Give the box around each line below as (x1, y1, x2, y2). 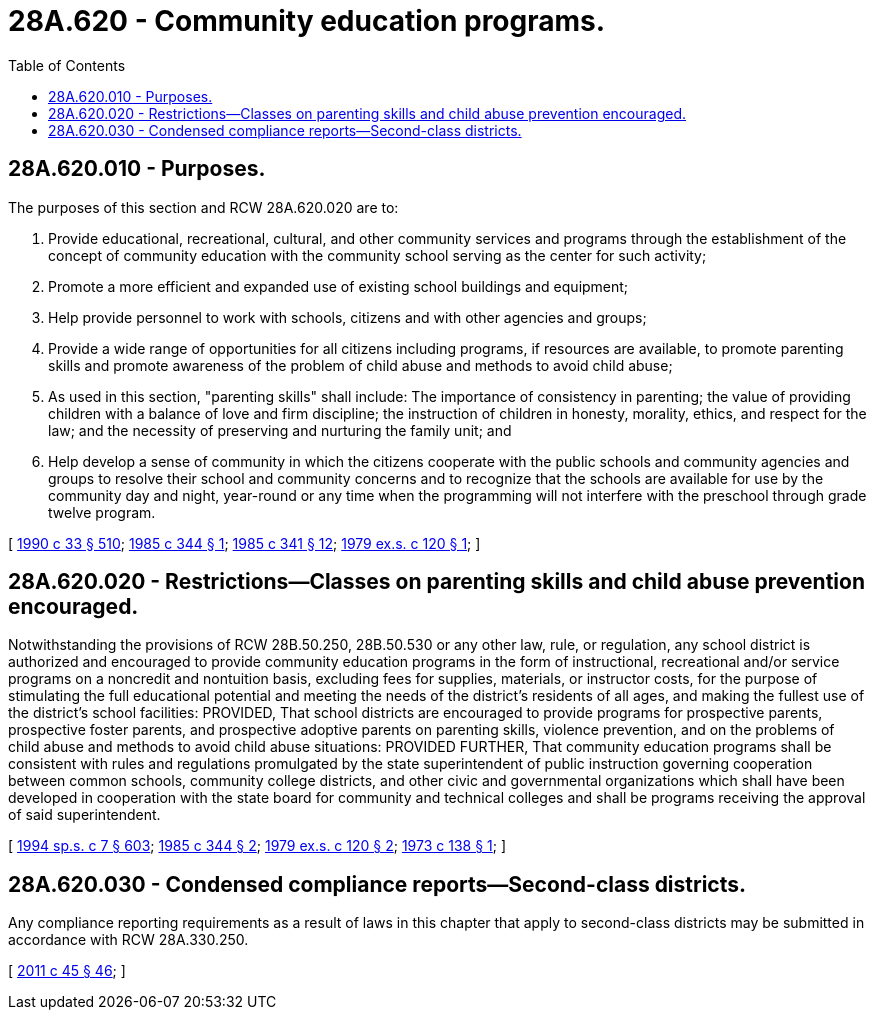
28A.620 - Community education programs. (8, 4, 606, 38)
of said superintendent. (8, 806, 161, 824)
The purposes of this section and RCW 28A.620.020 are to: (8, 198, 399, 216)
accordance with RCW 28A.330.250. (8, 931, 249, 949)
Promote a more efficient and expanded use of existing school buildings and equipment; (48, 277, 629, 295)
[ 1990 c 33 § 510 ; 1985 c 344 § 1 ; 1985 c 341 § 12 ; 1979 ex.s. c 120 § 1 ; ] (8, 534, 481, 552)
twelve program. (48, 503, 156, 521)
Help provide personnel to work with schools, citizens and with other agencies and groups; (48, 308, 647, 326)
